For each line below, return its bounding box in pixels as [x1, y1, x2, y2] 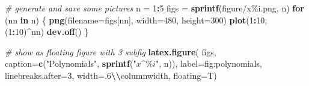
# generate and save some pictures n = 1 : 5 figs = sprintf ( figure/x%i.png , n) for [5, 2, 304, 14]
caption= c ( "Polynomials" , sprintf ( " [5, 57, 136, 70]
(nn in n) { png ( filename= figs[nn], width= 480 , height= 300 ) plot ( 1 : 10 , [5, 13, 268, 26]
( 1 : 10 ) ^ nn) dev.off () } [5, 25, 89, 38]
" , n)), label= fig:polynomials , [155, 57, 262, 70]
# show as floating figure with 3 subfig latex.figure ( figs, [5, 45, 216, 58]
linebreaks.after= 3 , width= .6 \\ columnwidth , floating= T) [5, 69, 217, 81]
